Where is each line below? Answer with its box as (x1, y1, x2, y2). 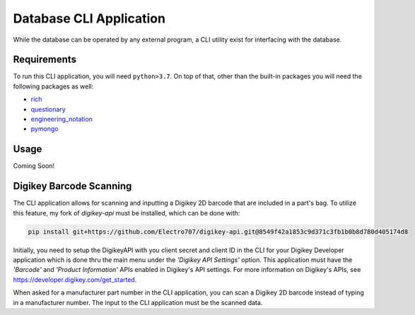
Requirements (13, 54, 77, 66)
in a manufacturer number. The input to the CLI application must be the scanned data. (13, 298, 263, 307)
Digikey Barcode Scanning (13, 180, 132, 192)
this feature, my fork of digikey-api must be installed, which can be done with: (13, 208, 240, 217)
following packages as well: (13, 82, 94, 90)
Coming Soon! (13, 162, 55, 170)
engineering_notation (30, 115, 93, 124)
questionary (30, 105, 66, 113)
